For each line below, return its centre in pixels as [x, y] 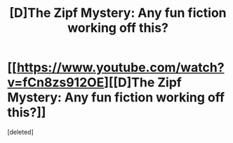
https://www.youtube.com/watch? [120, 68]
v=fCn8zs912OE [56, 83]
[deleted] [20, 132]
